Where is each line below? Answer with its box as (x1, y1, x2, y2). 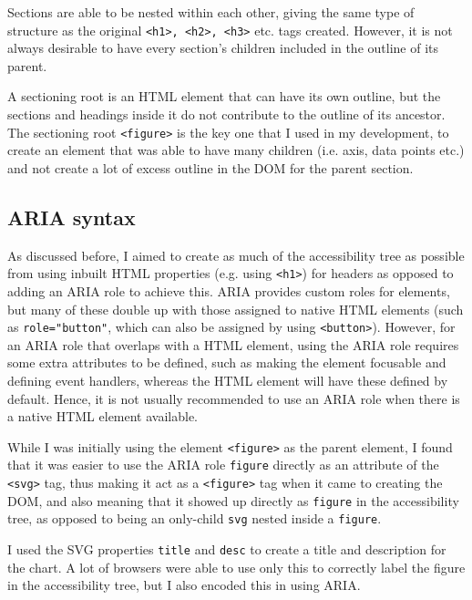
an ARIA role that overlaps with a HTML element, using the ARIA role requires (7, 335, 459, 354)
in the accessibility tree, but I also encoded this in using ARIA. (7, 575, 361, 595)
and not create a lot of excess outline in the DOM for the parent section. (7, 158, 414, 177)
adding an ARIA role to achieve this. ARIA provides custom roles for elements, (7, 281, 450, 300)
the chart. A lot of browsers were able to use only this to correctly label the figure (7, 557, 466, 576)
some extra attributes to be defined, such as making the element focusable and (7, 353, 446, 372)
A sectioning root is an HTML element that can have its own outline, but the (7, 87, 441, 106)
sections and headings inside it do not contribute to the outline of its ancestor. (7, 105, 446, 124)
